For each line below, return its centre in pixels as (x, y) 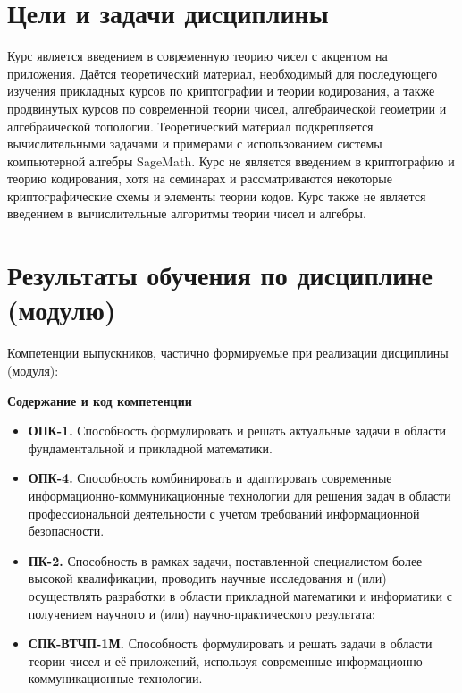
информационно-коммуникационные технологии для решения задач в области (239, 495)
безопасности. (66, 531)
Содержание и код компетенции (100, 400)
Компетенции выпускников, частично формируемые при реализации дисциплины (228, 353)
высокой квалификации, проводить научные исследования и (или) (207, 578)
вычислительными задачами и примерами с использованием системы (195, 144)
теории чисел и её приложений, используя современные (180, 660)
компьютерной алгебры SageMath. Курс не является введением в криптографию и (231, 161)
